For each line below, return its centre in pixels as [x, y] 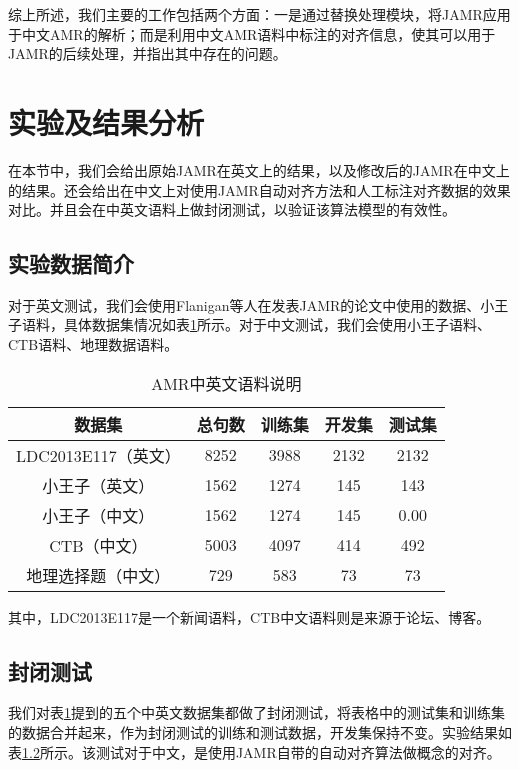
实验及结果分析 [106, 121]
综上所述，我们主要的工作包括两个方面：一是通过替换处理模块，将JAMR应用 [259, 14]
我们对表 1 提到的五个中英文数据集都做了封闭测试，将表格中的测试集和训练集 [256, 712]
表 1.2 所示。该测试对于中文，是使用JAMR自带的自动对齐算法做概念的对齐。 [254, 751]
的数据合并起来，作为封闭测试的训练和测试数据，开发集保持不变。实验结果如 [260, 732]
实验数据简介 [71, 263]
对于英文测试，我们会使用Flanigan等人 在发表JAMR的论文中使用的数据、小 [251, 304]
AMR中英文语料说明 [226, 383]
